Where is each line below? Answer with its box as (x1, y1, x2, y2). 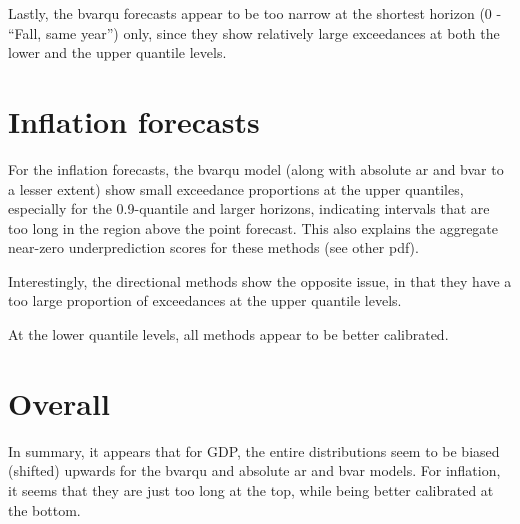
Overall (8, 382, 110, 423)
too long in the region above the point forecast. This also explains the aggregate (8, 217, 499, 238)
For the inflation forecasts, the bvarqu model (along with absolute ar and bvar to (8, 158, 504, 179)
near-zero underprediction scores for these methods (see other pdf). (8, 237, 419, 258)
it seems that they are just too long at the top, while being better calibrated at (8, 479, 494, 500)
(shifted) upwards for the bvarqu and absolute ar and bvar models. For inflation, (8, 460, 501, 481)
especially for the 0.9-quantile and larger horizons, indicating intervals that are (8, 198, 490, 219)
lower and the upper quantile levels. (8, 42, 227, 63)
